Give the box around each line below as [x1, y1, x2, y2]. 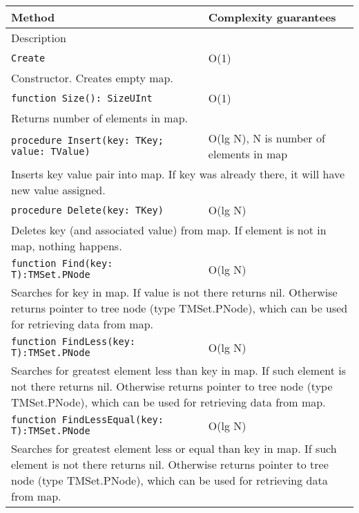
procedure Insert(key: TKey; [11, 135, 164, 146]
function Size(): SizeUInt [11, 92, 153, 104]
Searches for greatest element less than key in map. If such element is [11, 362, 347, 378]
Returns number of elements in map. [11, 110, 188, 126]
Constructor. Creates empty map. [11, 70, 173, 86]
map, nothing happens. [11, 238, 122, 254]
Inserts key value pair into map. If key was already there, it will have [11, 166, 345, 182]
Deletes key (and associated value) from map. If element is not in [11, 222, 327, 238]
